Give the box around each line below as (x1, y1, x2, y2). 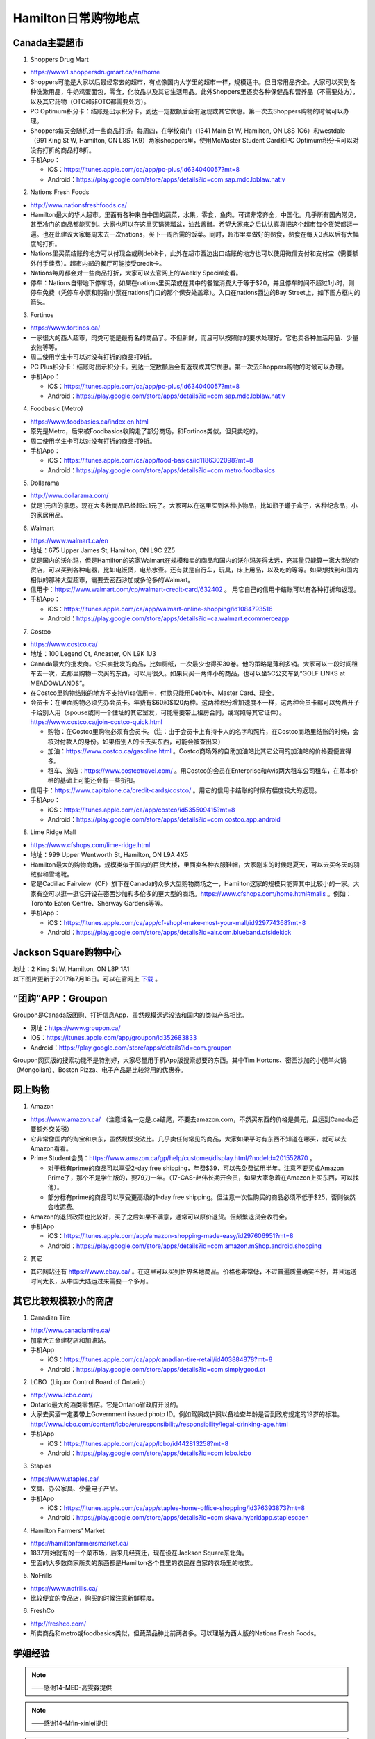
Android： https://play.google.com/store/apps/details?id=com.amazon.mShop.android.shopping (47, 1242, 322, 1250)
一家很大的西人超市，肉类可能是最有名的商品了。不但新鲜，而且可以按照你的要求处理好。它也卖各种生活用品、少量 (30, 333, 359, 342)
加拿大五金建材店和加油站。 (30, 1336, 110, 1344)
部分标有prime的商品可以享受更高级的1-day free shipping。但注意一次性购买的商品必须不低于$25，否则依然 (47, 1193, 356, 1201)
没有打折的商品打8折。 (30, 146, 95, 154)
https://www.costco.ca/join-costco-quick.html (30, 718, 163, 726)
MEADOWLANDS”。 (30, 679, 88, 687)
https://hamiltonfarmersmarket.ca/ (30, 1539, 129, 1548)
